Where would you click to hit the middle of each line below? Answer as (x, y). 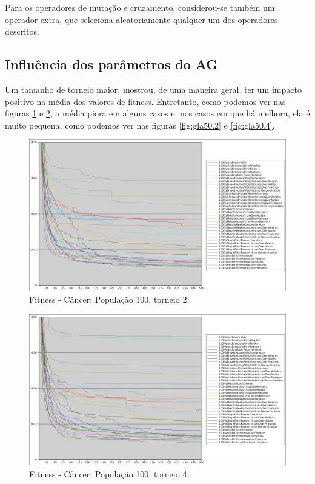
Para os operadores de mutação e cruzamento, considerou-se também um (140, 7)
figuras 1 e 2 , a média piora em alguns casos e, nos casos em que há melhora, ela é (157, 113)
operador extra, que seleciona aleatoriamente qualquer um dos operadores (141, 19)
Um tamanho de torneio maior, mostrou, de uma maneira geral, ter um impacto (153, 89)
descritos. (22, 31)
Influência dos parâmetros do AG (111, 64)
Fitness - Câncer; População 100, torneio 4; (109, 473)
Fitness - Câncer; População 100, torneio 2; (109, 299)
